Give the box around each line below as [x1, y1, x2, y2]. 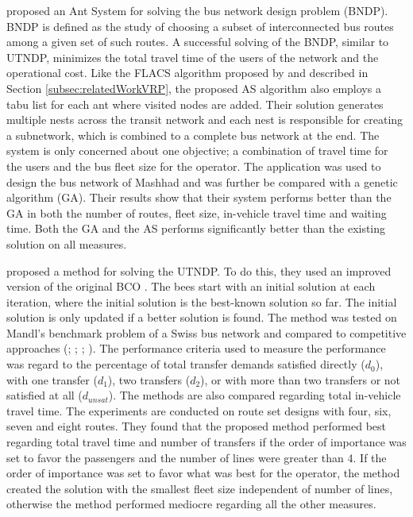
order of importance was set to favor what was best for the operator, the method [6, 465, 400, 481]
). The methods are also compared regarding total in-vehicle [108, 387, 401, 403]
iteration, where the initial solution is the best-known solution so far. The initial [6, 293, 397, 310]
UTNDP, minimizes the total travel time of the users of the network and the [6, 48, 379, 65]
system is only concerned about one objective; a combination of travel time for [6, 142, 388, 159]
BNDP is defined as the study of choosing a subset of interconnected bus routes [6, 17, 394, 34]
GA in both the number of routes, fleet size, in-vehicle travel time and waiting [6, 204, 387, 221]
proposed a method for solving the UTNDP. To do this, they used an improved [6, 262, 392, 279]
